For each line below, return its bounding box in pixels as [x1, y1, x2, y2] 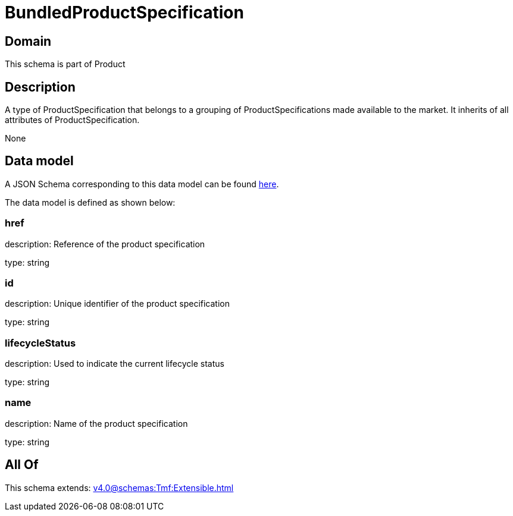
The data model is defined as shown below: [5, 197, 176, 207]
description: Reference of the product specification [5, 238, 205, 249]
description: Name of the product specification [5, 418, 188, 429]
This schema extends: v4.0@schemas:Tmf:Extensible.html [5, 482, 234, 493]
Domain [5, 33, 52, 49]
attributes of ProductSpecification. [5, 115, 140, 125]
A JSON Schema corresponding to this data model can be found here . [5, 178, 279, 189]
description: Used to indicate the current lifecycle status [5, 358, 224, 369]
